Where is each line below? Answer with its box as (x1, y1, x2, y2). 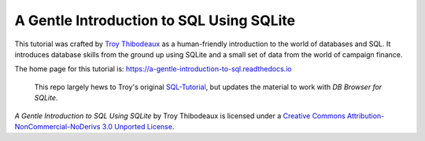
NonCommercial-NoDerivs (14, 121, 101, 131)
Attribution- (346, 110, 385, 121)
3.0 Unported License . (102, 121, 175, 131)
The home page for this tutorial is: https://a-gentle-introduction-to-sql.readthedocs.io (14, 64, 292, 74)
